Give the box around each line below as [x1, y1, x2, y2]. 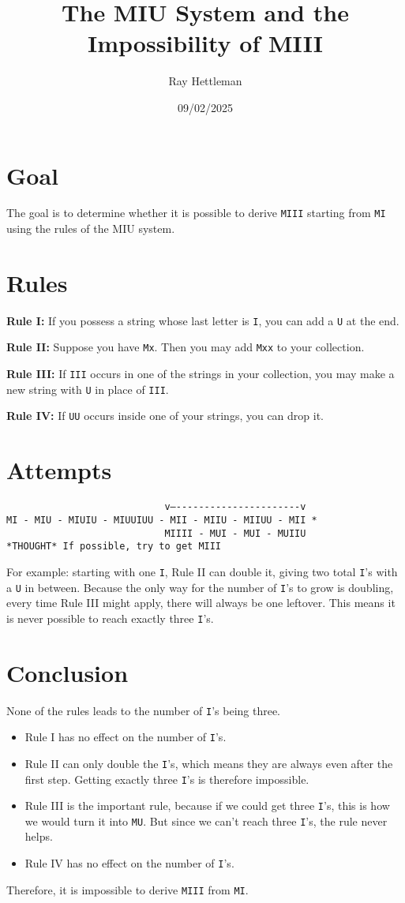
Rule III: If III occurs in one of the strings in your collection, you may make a [6, 365, 395, 382]
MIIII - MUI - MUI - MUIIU [164, 527, 306, 539]
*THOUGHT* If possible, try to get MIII [6, 541, 222, 553]
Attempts [6, 454, 112, 486]
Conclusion [6, 656, 129, 688]
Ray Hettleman [168, 73, 242, 89]
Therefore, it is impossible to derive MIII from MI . [6, 881, 249, 897]
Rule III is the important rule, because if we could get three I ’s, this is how [24, 797, 390, 814]
